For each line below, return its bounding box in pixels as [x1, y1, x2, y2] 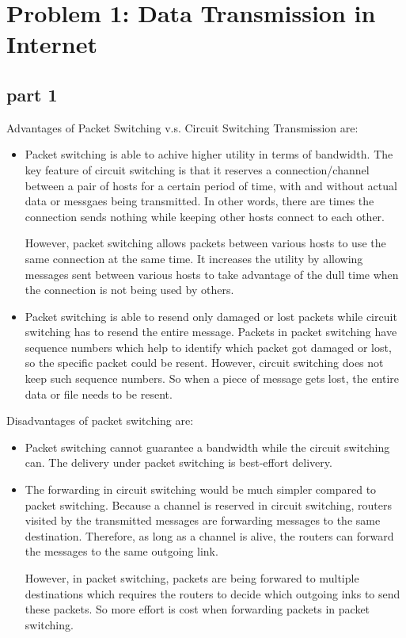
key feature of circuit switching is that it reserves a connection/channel [25, 161, 370, 178]
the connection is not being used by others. [25, 281, 234, 298]
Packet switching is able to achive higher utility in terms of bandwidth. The [25, 146, 393, 162]
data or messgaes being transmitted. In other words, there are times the [25, 193, 374, 209]
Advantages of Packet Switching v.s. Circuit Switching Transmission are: [6, 119, 359, 136]
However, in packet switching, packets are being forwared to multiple [25, 570, 359, 586]
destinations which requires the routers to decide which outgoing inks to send [25, 585, 400, 602]
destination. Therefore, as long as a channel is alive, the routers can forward [25, 527, 394, 544]
